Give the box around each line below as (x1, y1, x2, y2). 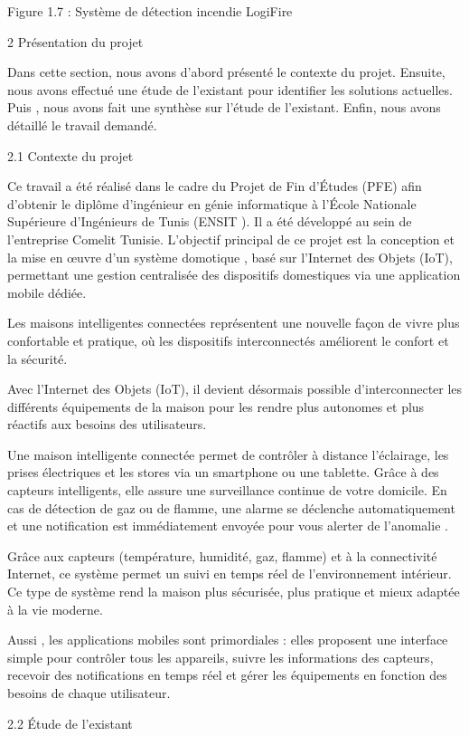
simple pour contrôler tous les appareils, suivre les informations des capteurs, (7, 647, 434, 666)
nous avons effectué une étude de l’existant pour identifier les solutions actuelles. (7, 80, 453, 99)
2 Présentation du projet (7, 32, 144, 51)
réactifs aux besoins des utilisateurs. (7, 415, 207, 434)
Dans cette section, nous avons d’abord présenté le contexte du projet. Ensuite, (7, 62, 446, 81)
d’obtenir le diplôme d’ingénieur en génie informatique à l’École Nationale (7, 194, 417, 213)
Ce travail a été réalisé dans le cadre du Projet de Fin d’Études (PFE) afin (7, 177, 422, 196)
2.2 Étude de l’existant (7, 713, 133, 732)
